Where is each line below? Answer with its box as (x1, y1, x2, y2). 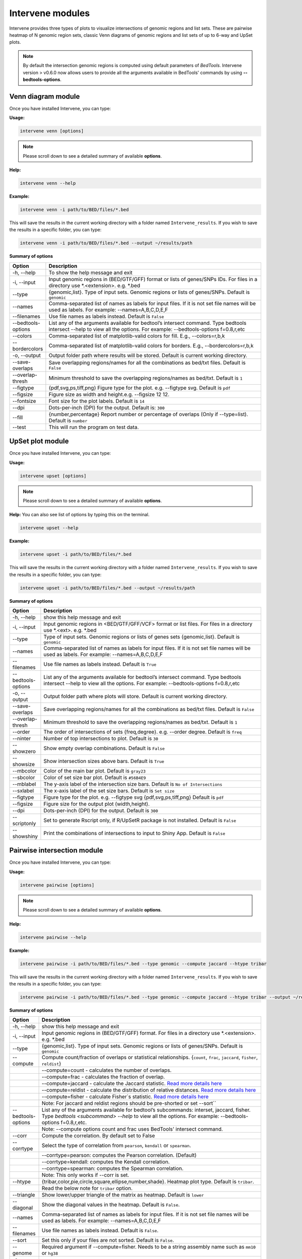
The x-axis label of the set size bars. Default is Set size (43, 787, 175, 794)
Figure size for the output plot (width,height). (43, 800, 150, 807)
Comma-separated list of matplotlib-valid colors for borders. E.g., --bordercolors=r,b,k (48, 342, 254, 349)
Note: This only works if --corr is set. (41, 1171, 129, 1178)
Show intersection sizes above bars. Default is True (43, 757, 165, 764)
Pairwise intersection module (9, 846, 103, 855)
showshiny (12, 832, 38, 840)
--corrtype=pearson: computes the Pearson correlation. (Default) (41, 1152, 197, 1159)
